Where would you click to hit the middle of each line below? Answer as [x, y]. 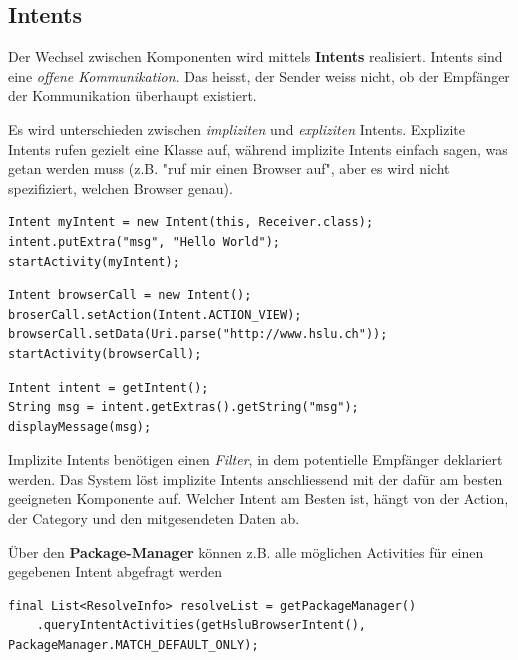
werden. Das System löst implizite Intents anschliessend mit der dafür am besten [255, 478]
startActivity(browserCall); [105, 353]
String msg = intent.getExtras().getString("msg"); [183, 407]
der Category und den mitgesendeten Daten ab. [154, 518]
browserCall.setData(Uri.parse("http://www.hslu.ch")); [198, 334]
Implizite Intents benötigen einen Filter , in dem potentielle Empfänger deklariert [255, 459]
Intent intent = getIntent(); [108, 387]
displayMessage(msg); [80, 426]
